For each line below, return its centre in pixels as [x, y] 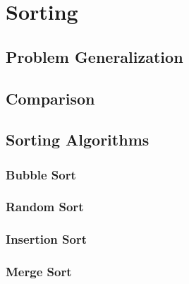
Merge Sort [39, 272]
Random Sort [45, 207]
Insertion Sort [46, 239]
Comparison [50, 98]
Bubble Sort [41, 174]
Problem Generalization [94, 56]
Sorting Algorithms [78, 140]
